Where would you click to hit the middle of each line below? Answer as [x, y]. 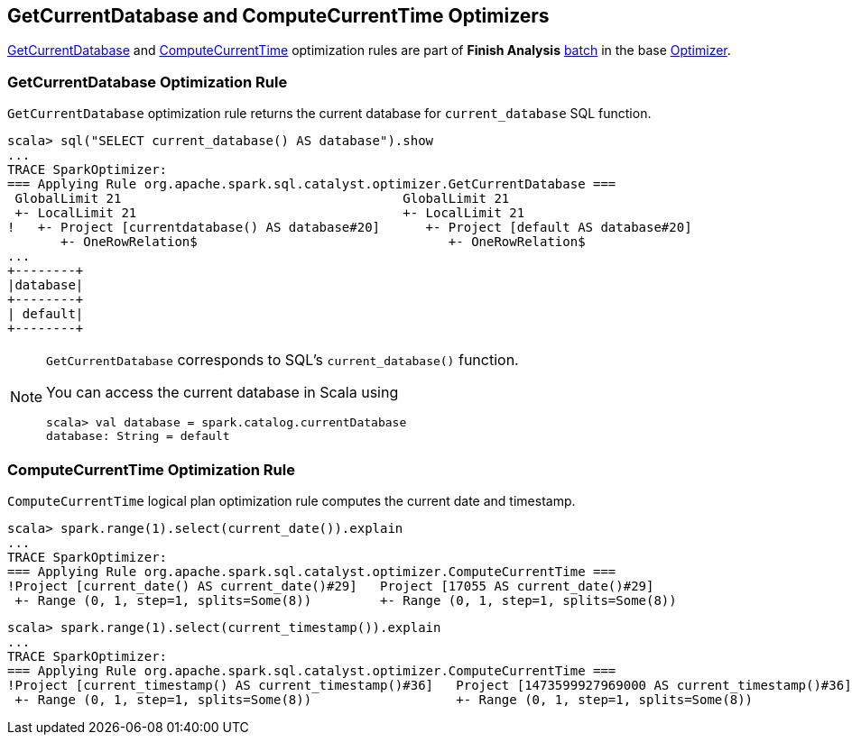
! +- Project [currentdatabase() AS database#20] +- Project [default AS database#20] [350, 228]
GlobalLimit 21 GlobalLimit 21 [262, 199]
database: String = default [138, 436]
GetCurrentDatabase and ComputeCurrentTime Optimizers [278, 16]
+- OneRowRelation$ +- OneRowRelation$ [323, 242]
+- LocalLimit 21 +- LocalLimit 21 [270, 213]
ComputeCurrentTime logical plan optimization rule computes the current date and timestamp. [292, 500]
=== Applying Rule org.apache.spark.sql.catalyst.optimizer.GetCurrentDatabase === [312, 184]
